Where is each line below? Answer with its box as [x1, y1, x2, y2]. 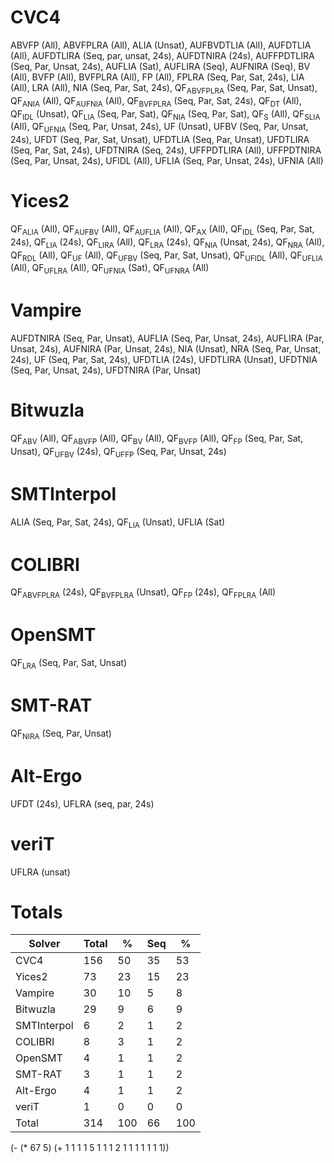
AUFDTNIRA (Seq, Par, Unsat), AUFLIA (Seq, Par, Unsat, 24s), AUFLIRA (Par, [10, 332, 325, 345]
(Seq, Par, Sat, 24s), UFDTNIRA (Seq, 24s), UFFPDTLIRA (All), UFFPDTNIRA [10, 144, 322, 156]
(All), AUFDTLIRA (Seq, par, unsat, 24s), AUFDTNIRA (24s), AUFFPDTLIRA [10, 49, 315, 61]
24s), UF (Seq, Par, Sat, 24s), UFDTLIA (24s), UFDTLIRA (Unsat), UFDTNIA [10, 354, 318, 366]
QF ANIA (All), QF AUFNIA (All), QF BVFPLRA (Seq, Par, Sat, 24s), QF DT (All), [10, 94, 302, 109]
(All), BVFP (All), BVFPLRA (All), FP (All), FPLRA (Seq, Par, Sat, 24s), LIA [10, 71, 305, 83]
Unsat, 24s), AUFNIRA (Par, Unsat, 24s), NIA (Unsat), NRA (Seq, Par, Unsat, [10, 343, 322, 355]
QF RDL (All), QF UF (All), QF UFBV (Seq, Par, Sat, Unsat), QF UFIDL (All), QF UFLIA [10, 249, 323, 263]
